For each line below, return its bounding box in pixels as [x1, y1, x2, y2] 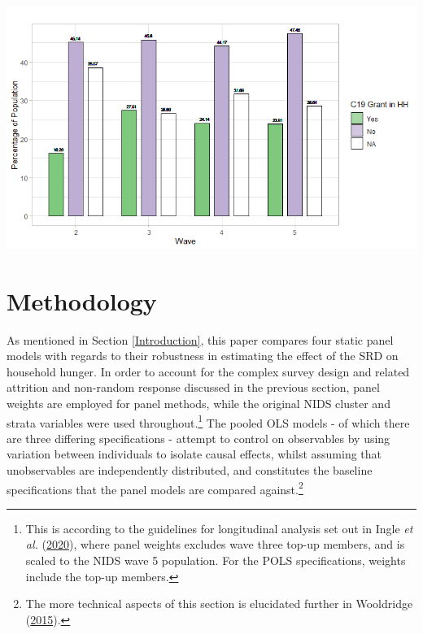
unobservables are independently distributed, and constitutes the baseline [7, 462, 373, 479]
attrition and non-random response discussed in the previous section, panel [7, 379, 380, 396]
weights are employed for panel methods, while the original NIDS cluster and [7, 395, 390, 411]
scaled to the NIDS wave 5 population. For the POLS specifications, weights [25, 552, 406, 569]
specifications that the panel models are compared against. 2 [7, 478, 303, 497]
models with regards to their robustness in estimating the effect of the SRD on [7, 347, 399, 364]
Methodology [7, 284, 157, 317]
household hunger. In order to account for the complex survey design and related [7, 363, 410, 380]
